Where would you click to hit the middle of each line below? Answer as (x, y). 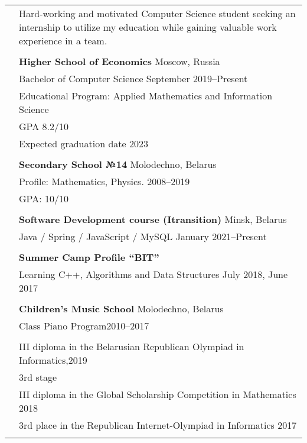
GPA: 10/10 (44, 198)
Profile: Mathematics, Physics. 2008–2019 (104, 181)
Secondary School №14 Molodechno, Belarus (118, 164)
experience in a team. (63, 41)
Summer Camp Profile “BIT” (89, 257)
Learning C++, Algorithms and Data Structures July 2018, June (153, 274)
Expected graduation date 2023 (84, 143)
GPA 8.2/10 (44, 126)
